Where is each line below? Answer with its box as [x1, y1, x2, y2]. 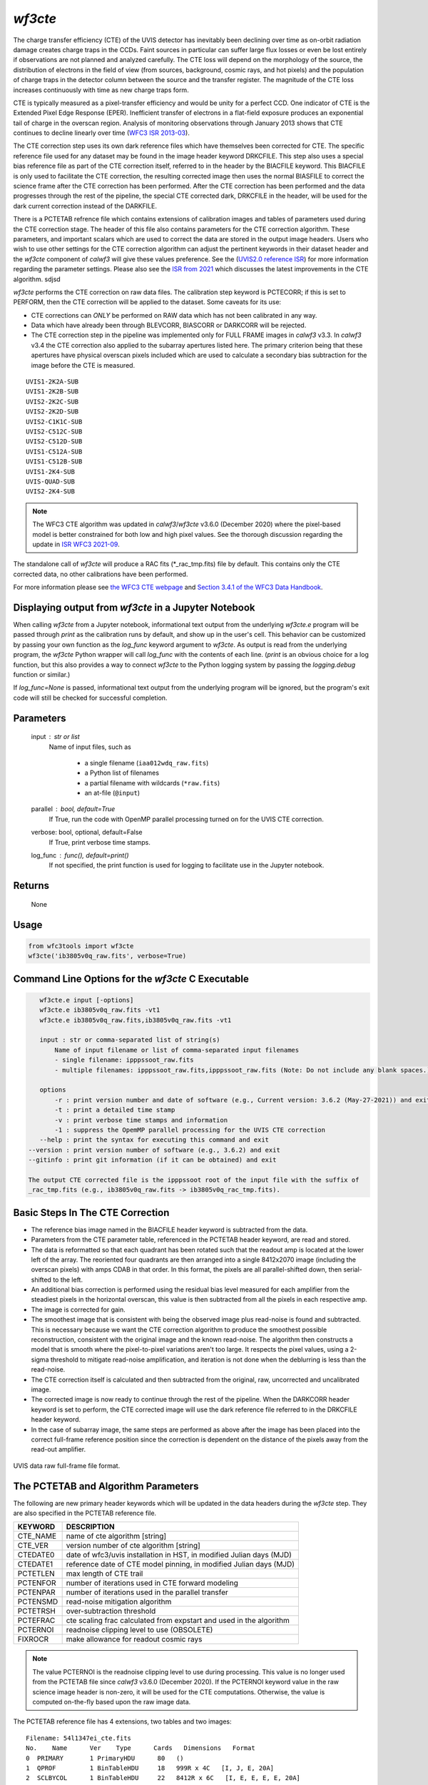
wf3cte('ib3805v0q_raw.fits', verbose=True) [28, 952, 187, 960]
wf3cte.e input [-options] [39, 996, 134, 1004]
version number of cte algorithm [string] [66, 1541, 201, 1551]
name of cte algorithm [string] [66, 1532, 167, 1542]
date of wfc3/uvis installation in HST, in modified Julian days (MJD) [66, 1550, 292, 1560]
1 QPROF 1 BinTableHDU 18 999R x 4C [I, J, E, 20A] [26, 1764, 275, 1772]
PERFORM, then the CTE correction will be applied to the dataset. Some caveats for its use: [13, 298, 282, 306]
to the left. [52, 1275, 83, 1284]
